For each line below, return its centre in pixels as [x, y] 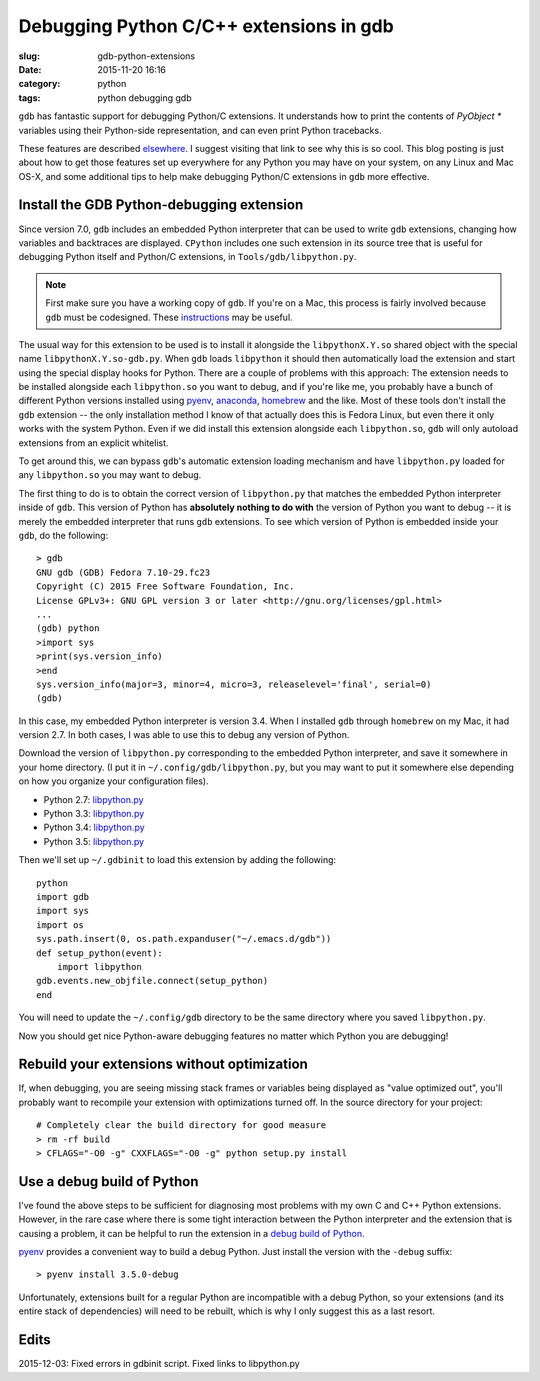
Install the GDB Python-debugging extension [161, 205]
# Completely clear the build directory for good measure [181, 1125]
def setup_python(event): [100, 953]
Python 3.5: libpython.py [94, 841]
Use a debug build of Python [108, 1181]
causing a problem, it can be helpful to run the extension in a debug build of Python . [191, 1233]
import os [60, 924]
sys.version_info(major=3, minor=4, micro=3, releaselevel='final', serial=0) [234, 684]
